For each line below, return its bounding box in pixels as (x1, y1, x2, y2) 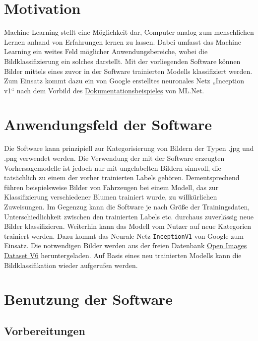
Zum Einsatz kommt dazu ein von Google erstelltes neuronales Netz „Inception (4, 75, 245, 86)
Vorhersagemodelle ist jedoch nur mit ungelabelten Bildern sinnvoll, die (4, 162, 221, 173)
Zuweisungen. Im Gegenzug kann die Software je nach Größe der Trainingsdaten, (4, 201, 250, 211)
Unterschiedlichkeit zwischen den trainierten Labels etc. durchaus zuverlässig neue (4, 211, 254, 221)
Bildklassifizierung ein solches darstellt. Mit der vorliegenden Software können (4, 56, 241, 66)
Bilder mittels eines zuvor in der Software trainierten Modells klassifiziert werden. (4, 66, 253, 76)
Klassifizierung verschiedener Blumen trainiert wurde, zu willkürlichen (4, 192, 217, 202)
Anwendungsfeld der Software (4, 114, 212, 135)
